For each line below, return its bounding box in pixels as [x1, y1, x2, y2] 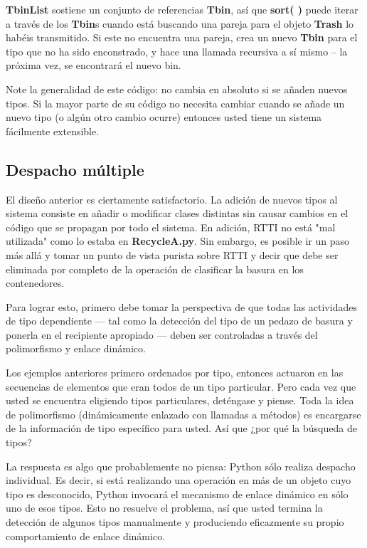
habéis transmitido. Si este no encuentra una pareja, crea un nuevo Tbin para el [6, 30, 358, 45]
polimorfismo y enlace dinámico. [6, 341, 146, 356]
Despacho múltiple [6, 158, 144, 180]
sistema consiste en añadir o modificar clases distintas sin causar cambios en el [6, 206, 349, 221]
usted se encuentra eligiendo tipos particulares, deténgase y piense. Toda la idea [6, 393, 354, 408]
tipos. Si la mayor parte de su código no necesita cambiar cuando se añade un [6, 95, 345, 110]
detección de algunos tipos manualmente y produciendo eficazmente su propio [6, 515, 344, 529]
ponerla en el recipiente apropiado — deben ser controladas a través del [6, 327, 318, 342]
